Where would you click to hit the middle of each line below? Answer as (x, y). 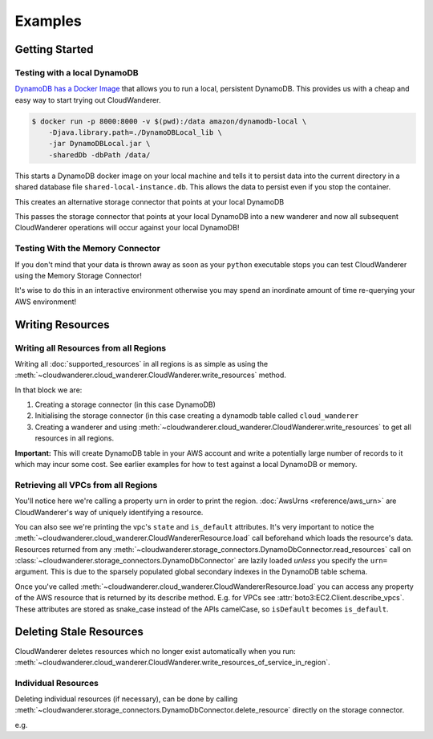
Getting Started (54, 49)
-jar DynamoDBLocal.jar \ (99, 144)
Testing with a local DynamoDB (77, 72)
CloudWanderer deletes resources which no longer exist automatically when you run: (155, 651)
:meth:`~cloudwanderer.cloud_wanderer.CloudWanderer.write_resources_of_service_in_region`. (172, 662)
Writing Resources (62, 325)
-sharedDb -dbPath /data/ (99, 155)
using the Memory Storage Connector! (78, 275)
